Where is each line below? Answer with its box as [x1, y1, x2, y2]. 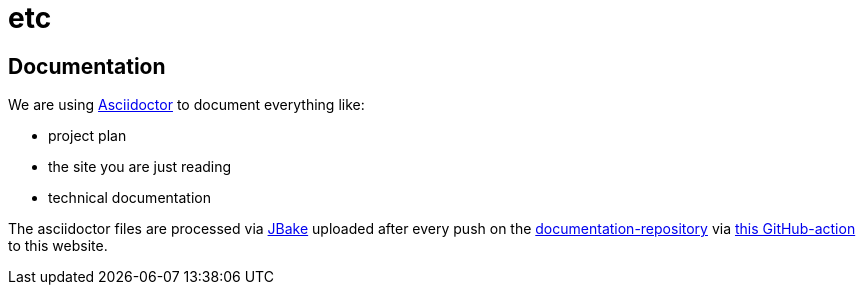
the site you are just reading [48, 158, 232, 176]
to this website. [8, 237, 108, 255]
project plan [48, 127, 127, 145]
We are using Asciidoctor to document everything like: [8, 96, 365, 114]
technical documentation [48, 189, 211, 207]
